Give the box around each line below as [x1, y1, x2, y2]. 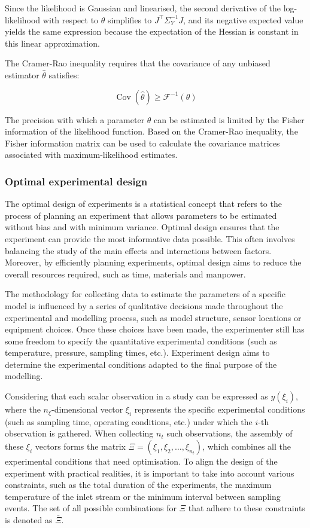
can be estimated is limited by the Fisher [154, 113, 305, 126]
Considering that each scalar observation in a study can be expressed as [5, 390, 268, 402]
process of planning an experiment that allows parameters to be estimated [5, 209, 277, 221]
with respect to [42, 13, 99, 26]
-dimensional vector [51, 403, 123, 416]
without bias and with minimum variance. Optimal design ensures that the [5, 221, 279, 233]
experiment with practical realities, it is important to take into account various [5, 466, 294, 479]
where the [5, 403, 41, 416]
